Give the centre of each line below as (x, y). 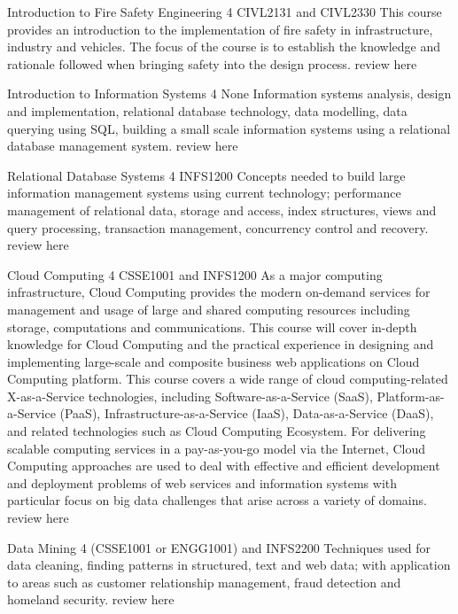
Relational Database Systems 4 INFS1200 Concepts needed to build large (206, 175)
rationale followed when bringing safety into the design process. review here (212, 63)
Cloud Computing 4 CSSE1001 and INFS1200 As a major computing (195, 274)
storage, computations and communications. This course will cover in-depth (212, 326)
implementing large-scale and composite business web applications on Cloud (213, 361)
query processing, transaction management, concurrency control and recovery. (218, 227)
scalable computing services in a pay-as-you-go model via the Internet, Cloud (217, 448)
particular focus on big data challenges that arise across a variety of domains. (217, 500)
